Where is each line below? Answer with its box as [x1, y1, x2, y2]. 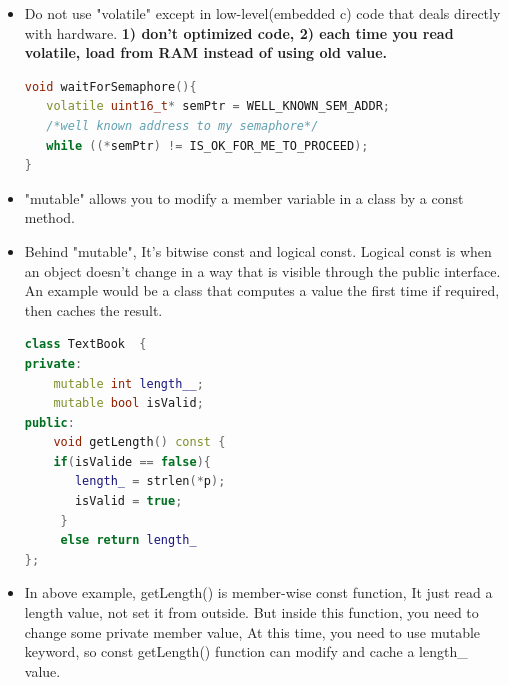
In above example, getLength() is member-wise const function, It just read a [24, 582, 493, 603]
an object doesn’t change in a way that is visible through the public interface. [24, 260, 501, 281]
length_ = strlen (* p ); [74, 474, 226, 489]
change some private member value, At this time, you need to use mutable [24, 621, 481, 642]
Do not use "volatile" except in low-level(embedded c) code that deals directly [24, 3, 501, 23]
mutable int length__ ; [53, 376, 204, 391]
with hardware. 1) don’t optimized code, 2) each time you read [24, 22, 454, 43]
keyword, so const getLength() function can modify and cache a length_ [24, 641, 468, 662]
